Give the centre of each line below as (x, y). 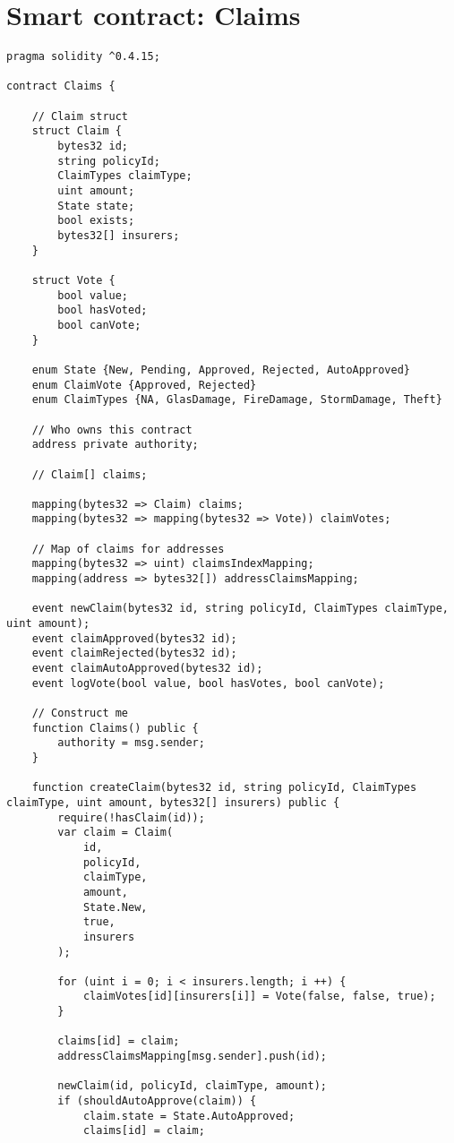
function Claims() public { (115, 728)
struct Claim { (77, 131)
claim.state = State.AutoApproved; (189, 1116)
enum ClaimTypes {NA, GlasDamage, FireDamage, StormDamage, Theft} (237, 400)
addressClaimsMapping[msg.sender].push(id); (192, 1057)
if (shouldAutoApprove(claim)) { (157, 1101)
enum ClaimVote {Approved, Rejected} (144, 385)
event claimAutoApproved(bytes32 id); (147, 669)
